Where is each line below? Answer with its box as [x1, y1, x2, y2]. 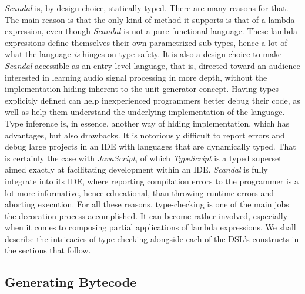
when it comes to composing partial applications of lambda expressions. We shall [5, 221, 296, 233]
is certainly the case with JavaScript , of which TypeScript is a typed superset [5, 151, 282, 164]
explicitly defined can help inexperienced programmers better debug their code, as [5, 94, 300, 106]
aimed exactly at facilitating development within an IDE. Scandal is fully [5, 163, 268, 176]
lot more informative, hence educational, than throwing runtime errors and [5, 186, 274, 199]
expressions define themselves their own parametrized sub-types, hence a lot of [5, 36, 287, 48]
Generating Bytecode [5, 273, 137, 291]
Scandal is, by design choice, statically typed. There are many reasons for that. [5, 2, 289, 14]
